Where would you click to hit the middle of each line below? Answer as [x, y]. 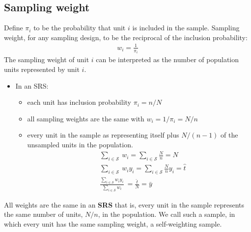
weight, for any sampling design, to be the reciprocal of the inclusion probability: [126, 37]
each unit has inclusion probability [79, 102]
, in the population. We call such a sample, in [167, 214]
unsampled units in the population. [80, 144]
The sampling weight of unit [47, 59]
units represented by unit [42, 69]
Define [14, 28]
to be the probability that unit [80, 28]
